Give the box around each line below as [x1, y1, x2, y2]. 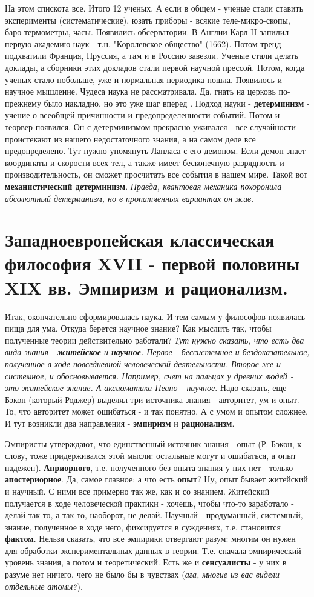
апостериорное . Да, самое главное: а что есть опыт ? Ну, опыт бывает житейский [5, 473, 308, 485]
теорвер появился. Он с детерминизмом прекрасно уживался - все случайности [5, 120, 296, 133]
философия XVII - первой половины [5, 251, 300, 276]
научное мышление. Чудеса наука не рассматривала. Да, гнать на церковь [5, 85, 276, 98]
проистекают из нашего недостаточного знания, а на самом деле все [5, 132, 256, 145]
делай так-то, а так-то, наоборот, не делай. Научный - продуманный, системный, [5, 509, 303, 521]
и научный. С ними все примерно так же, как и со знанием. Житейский [5, 484, 270, 497]
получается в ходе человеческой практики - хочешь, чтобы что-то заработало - [5, 496, 294, 509]
